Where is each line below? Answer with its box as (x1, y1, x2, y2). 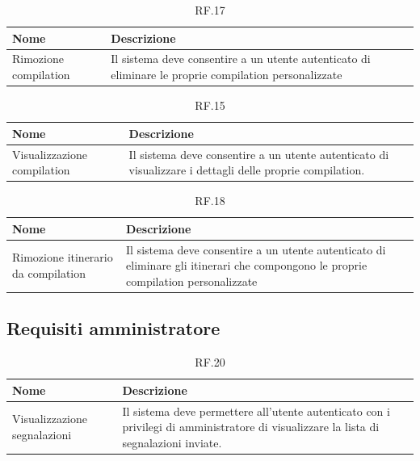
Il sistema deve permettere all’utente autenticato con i (122, 402, 390, 419)
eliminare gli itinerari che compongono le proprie (126, 257, 367, 274)
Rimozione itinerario (12, 249, 113, 266)
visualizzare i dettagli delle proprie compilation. (128, 161, 365, 178)
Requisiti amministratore (6, 316, 220, 341)
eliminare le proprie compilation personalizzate (111, 66, 342, 83)
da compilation (12, 265, 86, 282)
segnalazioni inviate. (122, 434, 222, 451)
